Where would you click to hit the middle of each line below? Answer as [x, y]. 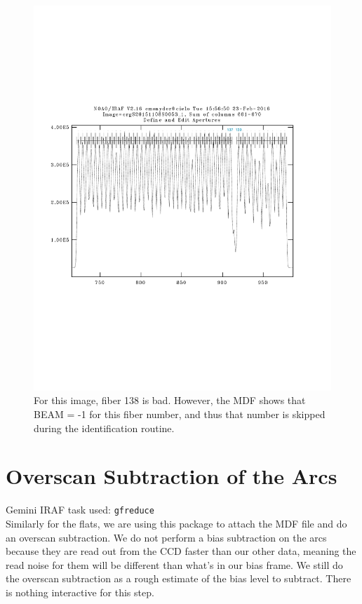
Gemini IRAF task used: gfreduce [80, 510]
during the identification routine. [104, 428]
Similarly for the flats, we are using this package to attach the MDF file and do [176, 524]
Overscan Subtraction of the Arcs [172, 476]
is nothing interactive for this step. [80, 592]
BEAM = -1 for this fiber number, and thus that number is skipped [180, 414]
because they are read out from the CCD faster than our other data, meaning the [181, 551]
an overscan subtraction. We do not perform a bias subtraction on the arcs [166, 537]
